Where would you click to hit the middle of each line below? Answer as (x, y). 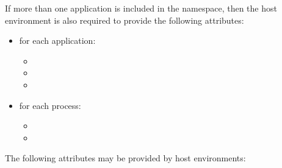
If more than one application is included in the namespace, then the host (141, 8)
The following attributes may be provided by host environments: (125, 158)
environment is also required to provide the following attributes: (125, 20)
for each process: (50, 105)
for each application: (57, 40)
